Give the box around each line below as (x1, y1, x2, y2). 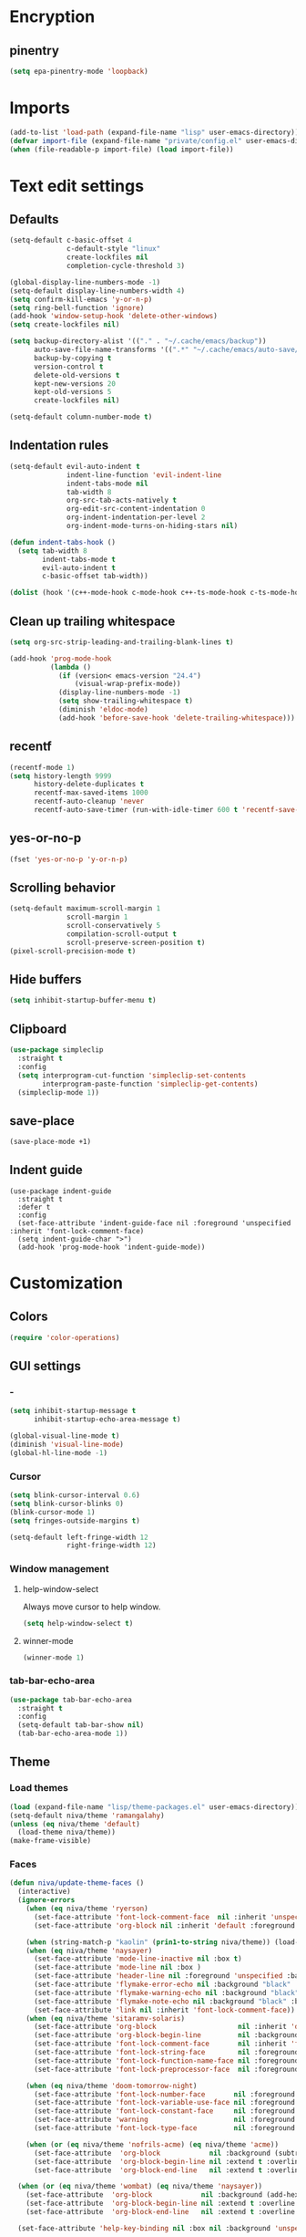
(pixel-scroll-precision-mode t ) (9, 946, 137, 955)
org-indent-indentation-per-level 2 (66, 513, 206, 522)
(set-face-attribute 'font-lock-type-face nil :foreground (33, 2124, 296, 2133)
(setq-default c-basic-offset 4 (9, 235, 132, 245)
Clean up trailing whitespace (9, 613, 176, 629)
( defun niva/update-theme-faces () (9, 1878, 145, 1888)
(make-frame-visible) (9, 1836, 92, 1846)
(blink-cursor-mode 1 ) (9, 1507, 96, 1516)
